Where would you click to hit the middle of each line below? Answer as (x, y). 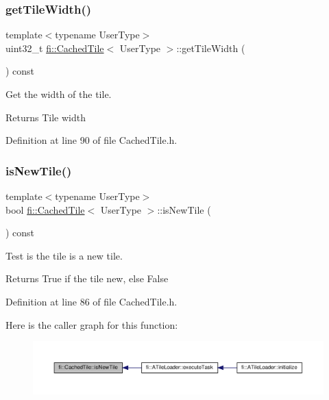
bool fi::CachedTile (45, 209)
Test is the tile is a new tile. (64, 255)
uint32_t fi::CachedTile (55, 48)
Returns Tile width (46, 117)
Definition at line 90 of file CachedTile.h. (92, 140)
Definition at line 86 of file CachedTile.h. (92, 301)
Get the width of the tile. (59, 94)
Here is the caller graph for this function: (92, 324)
